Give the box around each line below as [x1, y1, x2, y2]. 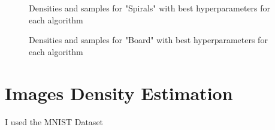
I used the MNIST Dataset [5, 115, 104, 128]
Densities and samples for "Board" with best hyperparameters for [29, 34, 268, 46]
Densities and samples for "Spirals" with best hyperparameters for [29, 2, 271, 14]
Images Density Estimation [5, 80, 233, 105]
